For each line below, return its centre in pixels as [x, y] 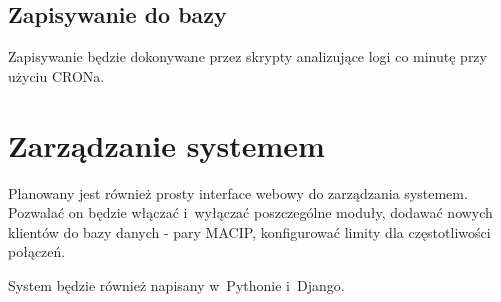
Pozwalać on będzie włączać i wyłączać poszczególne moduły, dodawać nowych [250, 212]
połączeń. [37, 251]
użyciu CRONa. [56, 75]
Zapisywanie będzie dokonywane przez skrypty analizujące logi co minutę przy [247, 56]
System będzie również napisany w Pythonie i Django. [176, 284]
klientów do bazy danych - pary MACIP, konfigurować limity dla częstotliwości [249, 231]
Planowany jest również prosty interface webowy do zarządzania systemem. [238, 192]
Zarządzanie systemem [166, 144]
